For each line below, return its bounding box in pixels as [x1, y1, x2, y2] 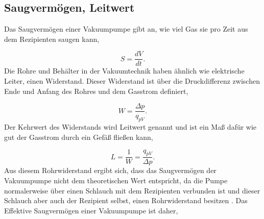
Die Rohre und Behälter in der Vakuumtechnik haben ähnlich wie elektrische [4, 65, 245, 76]
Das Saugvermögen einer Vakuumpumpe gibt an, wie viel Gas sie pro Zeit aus [4, 23, 248, 34]
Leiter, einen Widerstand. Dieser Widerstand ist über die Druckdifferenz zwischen [4, 76, 260, 86]
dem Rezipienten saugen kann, [4, 33, 100, 44]
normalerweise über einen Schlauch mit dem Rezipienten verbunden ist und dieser [4, 185, 260, 196]
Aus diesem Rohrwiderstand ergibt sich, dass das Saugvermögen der [4, 165, 217, 176]
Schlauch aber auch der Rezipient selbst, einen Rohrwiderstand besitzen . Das [4, 195, 248, 206]
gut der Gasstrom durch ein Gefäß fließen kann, [4, 131, 153, 142]
